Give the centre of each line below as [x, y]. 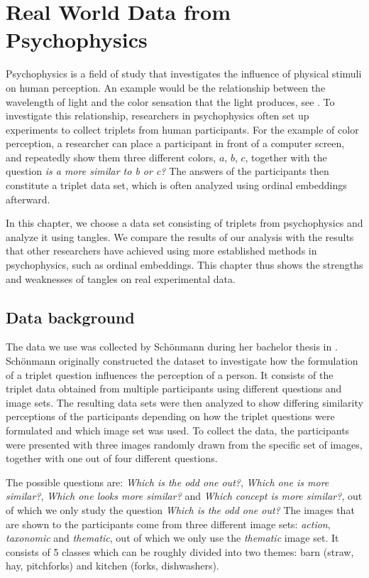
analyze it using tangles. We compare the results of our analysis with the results [180, 236]
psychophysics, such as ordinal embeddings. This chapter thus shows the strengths [184, 265]
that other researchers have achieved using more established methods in [161, 251]
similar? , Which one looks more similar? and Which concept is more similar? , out [184, 496]
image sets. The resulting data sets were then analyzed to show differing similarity [184, 402]
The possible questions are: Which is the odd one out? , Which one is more [167, 482]
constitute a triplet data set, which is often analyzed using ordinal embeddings [176, 185]
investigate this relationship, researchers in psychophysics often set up [158, 116]
